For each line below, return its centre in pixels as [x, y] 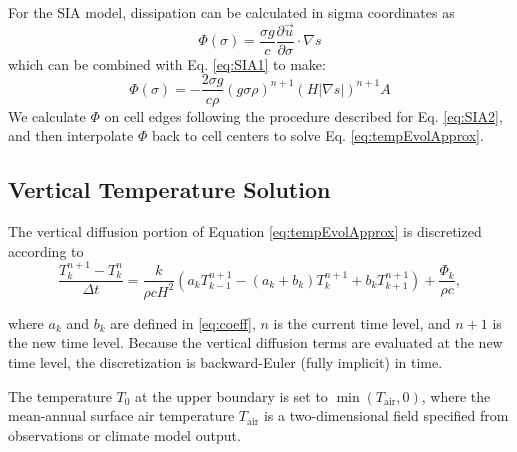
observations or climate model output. [124, 434]
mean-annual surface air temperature [121, 415]
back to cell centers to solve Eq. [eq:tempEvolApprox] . [317, 135]
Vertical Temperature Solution [169, 189]
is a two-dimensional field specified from [386, 415]
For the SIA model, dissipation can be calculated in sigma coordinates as [231, 12]
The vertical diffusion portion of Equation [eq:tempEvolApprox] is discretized [245, 230]
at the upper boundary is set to [231, 395]
